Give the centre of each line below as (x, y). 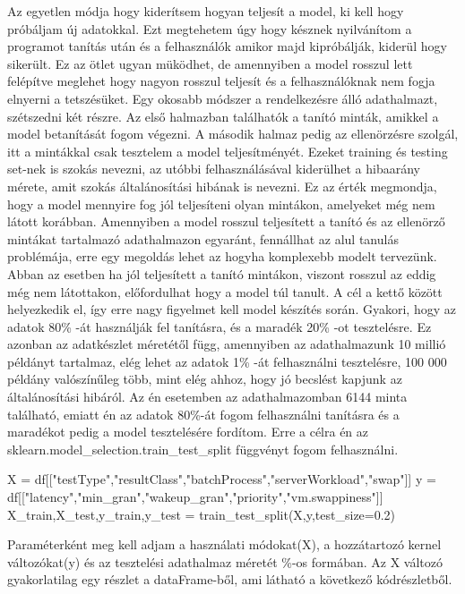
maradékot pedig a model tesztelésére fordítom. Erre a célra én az (188, 432)
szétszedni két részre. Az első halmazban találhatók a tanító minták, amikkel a (223, 116)
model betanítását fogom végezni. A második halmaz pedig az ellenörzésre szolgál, (233, 134)
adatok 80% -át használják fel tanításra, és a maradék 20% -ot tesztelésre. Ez (220, 326)
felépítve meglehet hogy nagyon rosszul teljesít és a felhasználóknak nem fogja (221, 81)
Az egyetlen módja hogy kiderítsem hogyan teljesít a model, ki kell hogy (206, 11)
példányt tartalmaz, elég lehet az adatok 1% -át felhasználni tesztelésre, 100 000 (227, 361)
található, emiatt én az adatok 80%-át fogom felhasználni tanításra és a (203, 414)
